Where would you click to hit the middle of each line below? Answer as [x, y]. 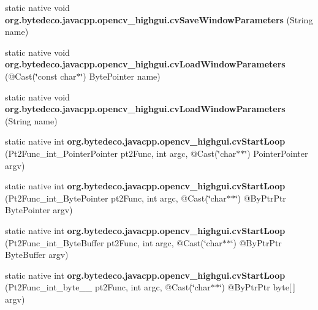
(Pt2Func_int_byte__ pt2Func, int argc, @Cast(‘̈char [108, 287]
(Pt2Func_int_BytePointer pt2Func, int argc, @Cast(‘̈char [116, 198]
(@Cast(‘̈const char [41, 76]
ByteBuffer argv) [37, 255]
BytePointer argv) [39, 210]
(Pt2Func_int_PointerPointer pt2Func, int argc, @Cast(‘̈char [121, 153]
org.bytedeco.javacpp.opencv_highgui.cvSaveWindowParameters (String [159, 19]
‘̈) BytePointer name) [120, 76]
